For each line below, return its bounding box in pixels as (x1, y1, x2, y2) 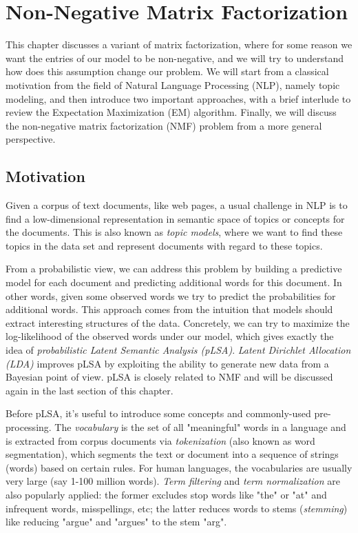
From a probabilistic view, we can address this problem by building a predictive (6, 261, 342, 276)
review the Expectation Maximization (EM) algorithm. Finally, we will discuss (6, 105, 337, 119)
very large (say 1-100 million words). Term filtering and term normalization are (6, 474, 340, 488)
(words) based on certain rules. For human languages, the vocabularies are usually (6, 460, 352, 474)
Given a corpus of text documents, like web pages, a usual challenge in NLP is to (6, 198, 348, 212)
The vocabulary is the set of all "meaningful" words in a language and (54, 419, 346, 434)
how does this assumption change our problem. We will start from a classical (6, 64, 329, 79)
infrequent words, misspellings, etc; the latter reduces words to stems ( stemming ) (6, 501, 348, 515)
